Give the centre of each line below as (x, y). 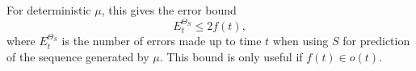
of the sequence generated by (78, 56)
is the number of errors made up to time (162, 41)
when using (300, 41)
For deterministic (49, 10)
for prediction (376, 41)
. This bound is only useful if (231, 56)
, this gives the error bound (169, 10)
